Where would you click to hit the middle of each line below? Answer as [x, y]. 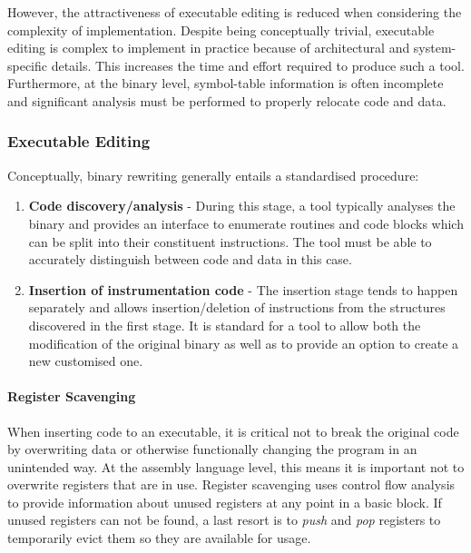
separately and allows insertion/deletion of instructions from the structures [237, 307]
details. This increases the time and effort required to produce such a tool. [258, 65]
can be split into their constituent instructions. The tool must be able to [230, 241]
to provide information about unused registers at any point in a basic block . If [225, 502]
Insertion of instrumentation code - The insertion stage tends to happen [243, 289]
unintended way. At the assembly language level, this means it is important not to [236, 466]
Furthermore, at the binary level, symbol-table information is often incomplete [226, 83]
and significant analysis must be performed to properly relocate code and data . [227, 100]
